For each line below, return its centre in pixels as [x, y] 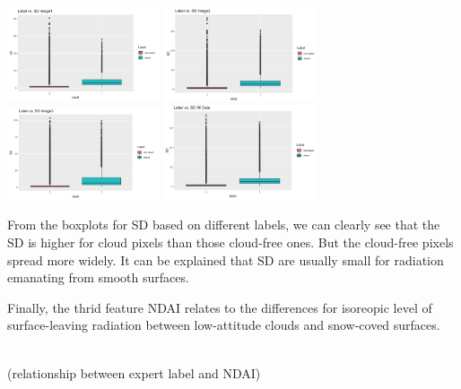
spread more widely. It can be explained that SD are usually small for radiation [226, 259]
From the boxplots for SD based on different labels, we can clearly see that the [224, 225]
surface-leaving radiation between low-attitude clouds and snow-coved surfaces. [224, 325]
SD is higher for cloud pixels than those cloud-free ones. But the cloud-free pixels [230, 242]
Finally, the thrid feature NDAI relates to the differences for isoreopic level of [220, 307]
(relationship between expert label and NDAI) [134, 372]
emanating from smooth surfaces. [98, 277]
